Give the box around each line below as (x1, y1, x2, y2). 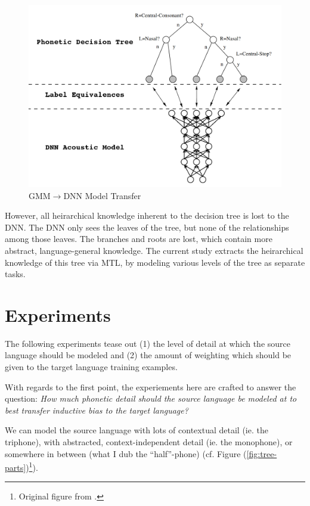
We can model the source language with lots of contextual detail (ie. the (5, 424, 268, 436)
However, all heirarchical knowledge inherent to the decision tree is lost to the (5, 209, 289, 222)
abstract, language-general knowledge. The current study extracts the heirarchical (5, 244, 303, 256)
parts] (5, 461, 26, 473)
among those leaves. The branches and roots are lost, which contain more (5, 232, 272, 245)
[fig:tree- (246, 447, 277, 460)
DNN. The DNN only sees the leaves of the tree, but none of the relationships (5, 221, 289, 233)
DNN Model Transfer (63, 189, 141, 201)
